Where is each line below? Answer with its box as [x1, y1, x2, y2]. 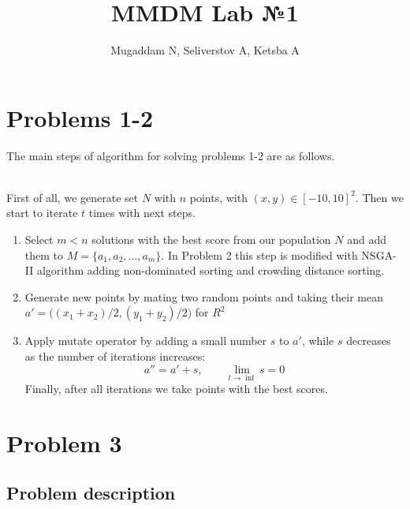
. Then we [355, 189, 404, 205]
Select [24, 231, 54, 248]
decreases [346, 332, 391, 349]
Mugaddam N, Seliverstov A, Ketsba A [110, 42, 300, 58]
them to [24, 246, 64, 263]
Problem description [6, 481, 176, 505]
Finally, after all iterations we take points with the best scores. [24, 380, 328, 396]
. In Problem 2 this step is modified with [161, 246, 358, 263]
